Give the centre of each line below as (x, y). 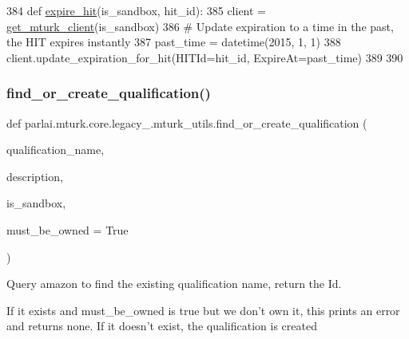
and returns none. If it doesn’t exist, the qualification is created (162, 326)
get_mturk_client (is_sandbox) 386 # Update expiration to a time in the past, (200, 26)
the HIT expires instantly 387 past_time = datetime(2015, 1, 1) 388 (174, 42)
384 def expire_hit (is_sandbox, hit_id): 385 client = (136, 10)
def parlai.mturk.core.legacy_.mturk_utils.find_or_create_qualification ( (187, 122)
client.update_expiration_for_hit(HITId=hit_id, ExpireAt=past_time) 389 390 (205, 57)
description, (35, 176)
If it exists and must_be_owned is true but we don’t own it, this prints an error (203, 310)
